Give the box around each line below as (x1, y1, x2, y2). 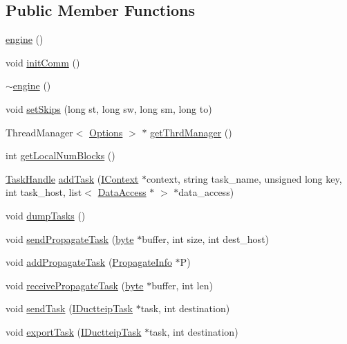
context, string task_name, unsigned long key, (146, 171, 342, 185)
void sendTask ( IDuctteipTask (6, 301, 133, 316)
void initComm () (6, 55, 80, 69)
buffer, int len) (151, 278, 213, 292)
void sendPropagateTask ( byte (6, 231, 134, 246)
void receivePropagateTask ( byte (6, 278, 144, 292)
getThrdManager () (150, 125, 232, 139)
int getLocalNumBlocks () (6, 148, 115, 163)
